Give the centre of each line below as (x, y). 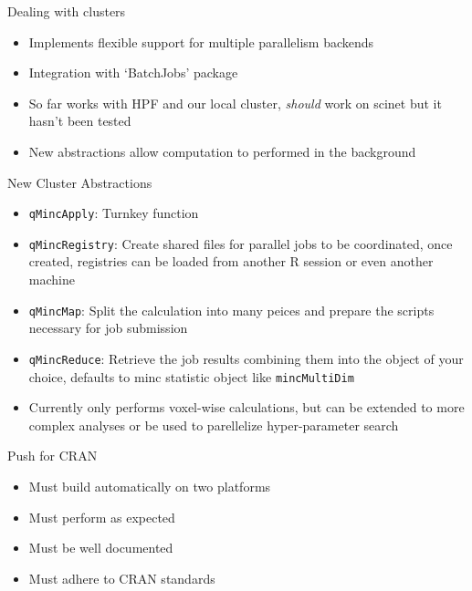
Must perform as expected (102, 517)
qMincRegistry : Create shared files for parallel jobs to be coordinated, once (241, 243)
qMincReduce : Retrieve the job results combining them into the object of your (246, 358)
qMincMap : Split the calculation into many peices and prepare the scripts (231, 310)
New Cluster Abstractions (80, 182)
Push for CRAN (52, 456)
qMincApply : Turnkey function (114, 213)
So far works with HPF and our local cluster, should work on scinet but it (235, 103)
